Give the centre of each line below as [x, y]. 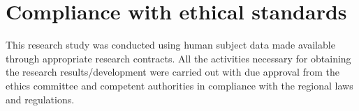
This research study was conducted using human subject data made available [170, 45]
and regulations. [40, 99]
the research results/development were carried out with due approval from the [173, 72]
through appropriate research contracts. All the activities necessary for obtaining [178, 58]
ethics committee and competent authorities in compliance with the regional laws [179, 85]
